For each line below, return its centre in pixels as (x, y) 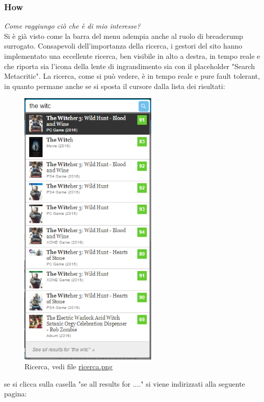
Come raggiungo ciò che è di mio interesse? (72, 26)
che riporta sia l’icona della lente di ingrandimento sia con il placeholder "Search (130, 66)
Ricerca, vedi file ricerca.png (69, 366)
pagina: (16, 394)
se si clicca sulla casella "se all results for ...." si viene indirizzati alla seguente (125, 383)
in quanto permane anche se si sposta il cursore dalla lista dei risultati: (115, 86)
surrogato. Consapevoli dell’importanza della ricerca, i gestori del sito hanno (123, 46)
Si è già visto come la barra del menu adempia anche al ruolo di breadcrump (124, 36)
